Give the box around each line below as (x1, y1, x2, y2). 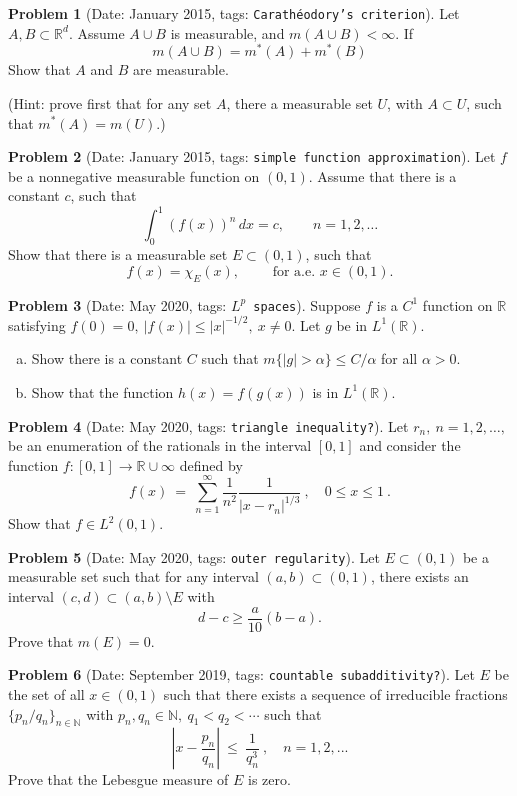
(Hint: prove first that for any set (8, 92, 212, 113)
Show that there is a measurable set (8, 244, 228, 265)
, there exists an (370, 566, 469, 587)
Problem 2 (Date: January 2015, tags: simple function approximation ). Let (8, 146, 496, 167)
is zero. (247, 769, 291, 790)
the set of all (8, 683, 85, 704)
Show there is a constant (31, 348, 183, 369)
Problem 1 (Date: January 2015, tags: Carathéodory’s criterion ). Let (8, 3, 460, 23)
